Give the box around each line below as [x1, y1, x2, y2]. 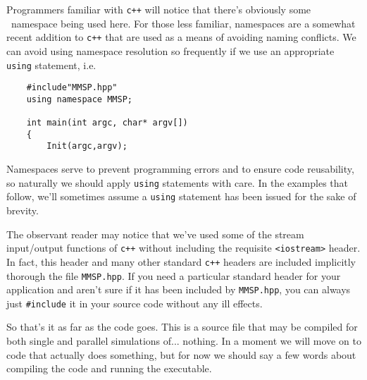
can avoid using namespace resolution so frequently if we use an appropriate [6, 43, 335, 58]
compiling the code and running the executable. [6, 361, 212, 376]
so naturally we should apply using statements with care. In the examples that [6, 175, 349, 190]
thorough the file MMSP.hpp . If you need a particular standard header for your [6, 268, 341, 283]
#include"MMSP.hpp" [26, 82, 118, 93]
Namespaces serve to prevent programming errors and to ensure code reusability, [6, 161, 354, 176]
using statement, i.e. [6, 57, 97, 72]
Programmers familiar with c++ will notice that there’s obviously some [6, 2, 311, 16]
